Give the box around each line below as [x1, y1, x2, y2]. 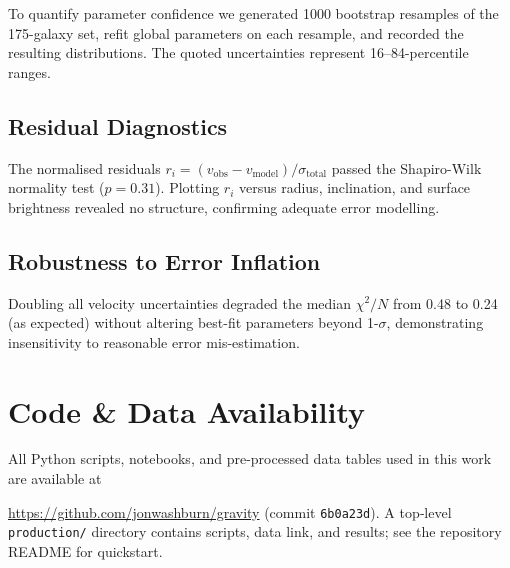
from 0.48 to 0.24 [393, 292, 498, 313]
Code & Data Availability [8, 390, 366, 431]
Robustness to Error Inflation [8, 245, 321, 276]
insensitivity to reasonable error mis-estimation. [8, 331, 300, 352]
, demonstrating [386, 312, 484, 333]
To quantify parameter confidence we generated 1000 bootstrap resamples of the [8, 3, 499, 23]
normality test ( [8, 177, 105, 198]
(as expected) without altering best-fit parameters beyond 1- [8, 312, 379, 333]
